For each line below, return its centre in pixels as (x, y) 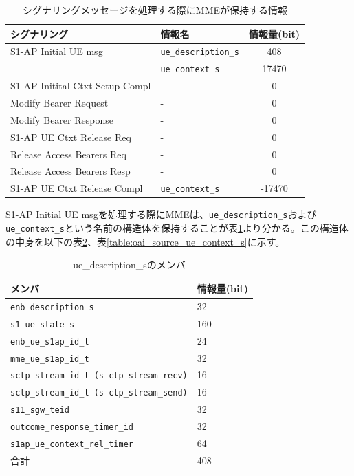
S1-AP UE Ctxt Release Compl (77, 188)
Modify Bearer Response (62, 119)
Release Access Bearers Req (68, 154)
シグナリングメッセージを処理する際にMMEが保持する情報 (155, 10)
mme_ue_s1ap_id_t (50, 359)
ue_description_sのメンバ (129, 264)
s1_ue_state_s (43, 324)
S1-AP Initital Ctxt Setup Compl (81, 86)
